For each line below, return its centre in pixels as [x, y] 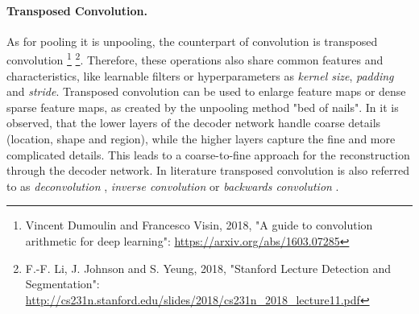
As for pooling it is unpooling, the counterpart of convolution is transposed [192, 41]
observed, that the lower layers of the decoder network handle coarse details [194, 123]
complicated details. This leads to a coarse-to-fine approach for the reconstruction [208, 154]
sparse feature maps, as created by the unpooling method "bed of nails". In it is [203, 107]
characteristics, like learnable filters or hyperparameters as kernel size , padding [200, 75]
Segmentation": [62, 284]
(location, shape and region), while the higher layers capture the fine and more [201, 139]
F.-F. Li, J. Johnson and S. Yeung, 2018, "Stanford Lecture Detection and [208, 268]
